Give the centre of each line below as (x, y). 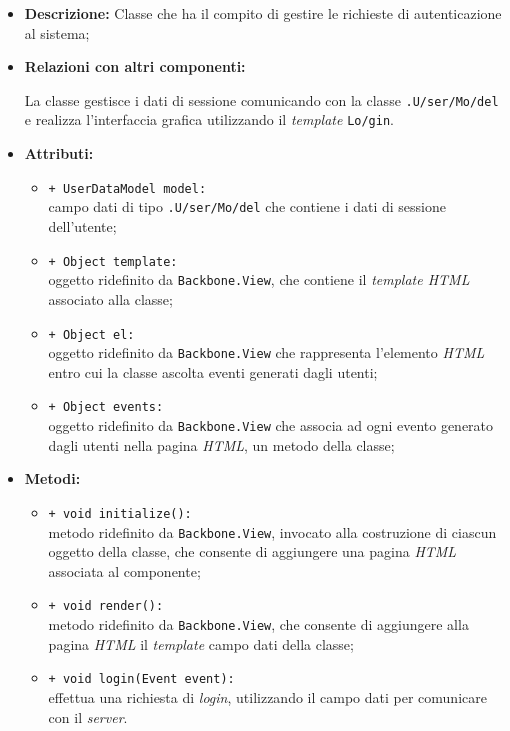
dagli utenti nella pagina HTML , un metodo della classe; (221, 444)
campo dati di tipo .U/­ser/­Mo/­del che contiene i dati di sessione (247, 206)
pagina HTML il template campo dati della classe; (201, 643)
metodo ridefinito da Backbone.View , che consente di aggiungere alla (258, 624)
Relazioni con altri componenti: (135, 66)
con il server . (88, 716)
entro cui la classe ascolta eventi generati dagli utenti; (213, 371)
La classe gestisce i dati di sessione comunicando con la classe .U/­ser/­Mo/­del (261, 99)
